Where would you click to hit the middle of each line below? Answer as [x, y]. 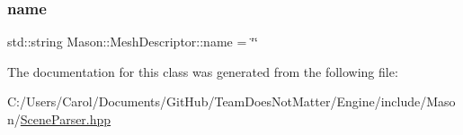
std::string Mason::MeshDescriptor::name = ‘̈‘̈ [133, 42]
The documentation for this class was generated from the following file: [203, 71]
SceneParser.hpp [66, 119]
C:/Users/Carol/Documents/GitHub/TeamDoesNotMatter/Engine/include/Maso [231, 101]
